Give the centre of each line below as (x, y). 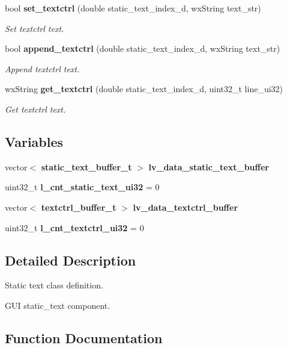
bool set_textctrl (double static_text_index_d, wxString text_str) (133, 8)
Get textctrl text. (35, 109)
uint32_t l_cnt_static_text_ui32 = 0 (82, 187)
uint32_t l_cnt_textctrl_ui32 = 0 (74, 227)
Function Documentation (84, 337)
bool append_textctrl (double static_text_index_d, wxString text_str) (143, 48)
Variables (34, 141)
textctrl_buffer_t (79, 207)
